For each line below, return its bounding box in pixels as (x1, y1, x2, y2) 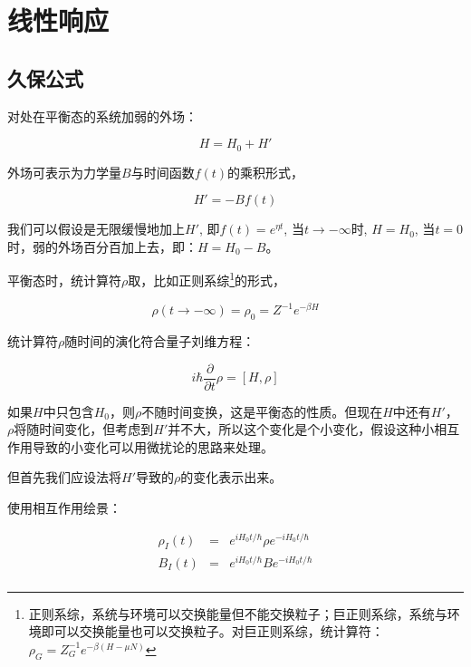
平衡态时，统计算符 (7, 271, 121, 290)
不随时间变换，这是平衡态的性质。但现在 (141, 401, 383, 420)
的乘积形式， (227, 162, 304, 181)
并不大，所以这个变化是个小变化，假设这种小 (168, 420, 435, 439)
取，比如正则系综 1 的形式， (128, 268, 286, 290)
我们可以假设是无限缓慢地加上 (7, 219, 185, 238)
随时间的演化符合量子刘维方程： (64, 331, 255, 350)
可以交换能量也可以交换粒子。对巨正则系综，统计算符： (53, 622, 384, 641)
